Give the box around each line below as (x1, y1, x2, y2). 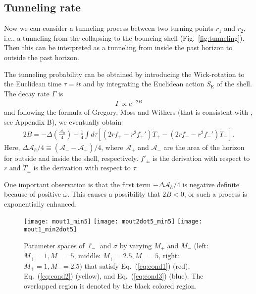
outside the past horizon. (4, 52, 79, 62)
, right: (158, 250, 180, 261)
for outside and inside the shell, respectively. (4, 152, 139, 163)
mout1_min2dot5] (24, 226, 77, 233)
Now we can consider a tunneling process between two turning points (4, 23, 214, 33)
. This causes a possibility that (67, 189, 160, 199)
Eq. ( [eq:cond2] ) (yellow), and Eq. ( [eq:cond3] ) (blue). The (24, 271, 204, 281)
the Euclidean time (4, 78, 62, 89)
